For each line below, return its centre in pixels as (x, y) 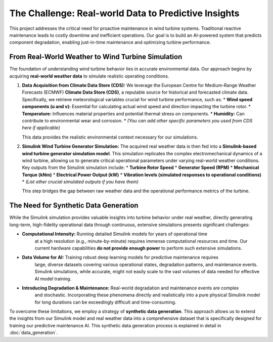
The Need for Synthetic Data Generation (74, 206)
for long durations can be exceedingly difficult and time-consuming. (105, 302)
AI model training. (53, 279)
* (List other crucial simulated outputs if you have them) (80, 182)
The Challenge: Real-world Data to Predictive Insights (124, 13)
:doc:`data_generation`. (34, 333)
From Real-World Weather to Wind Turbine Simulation (96, 57)
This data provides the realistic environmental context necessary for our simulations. (110, 137)
